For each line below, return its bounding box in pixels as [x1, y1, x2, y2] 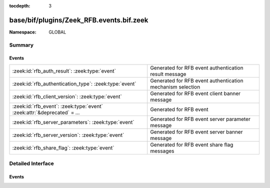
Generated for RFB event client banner [150, 90, 241, 97]
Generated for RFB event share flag [150, 141, 233, 148]
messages [150, 147, 174, 154]
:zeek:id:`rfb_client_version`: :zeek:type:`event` [12, 93, 122, 100]
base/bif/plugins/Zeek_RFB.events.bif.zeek [9, 15, 148, 24]
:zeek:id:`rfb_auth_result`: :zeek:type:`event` [12, 67, 116, 74]
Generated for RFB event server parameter [150, 115, 251, 122]
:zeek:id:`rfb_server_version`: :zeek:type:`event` [12, 131, 124, 138]
